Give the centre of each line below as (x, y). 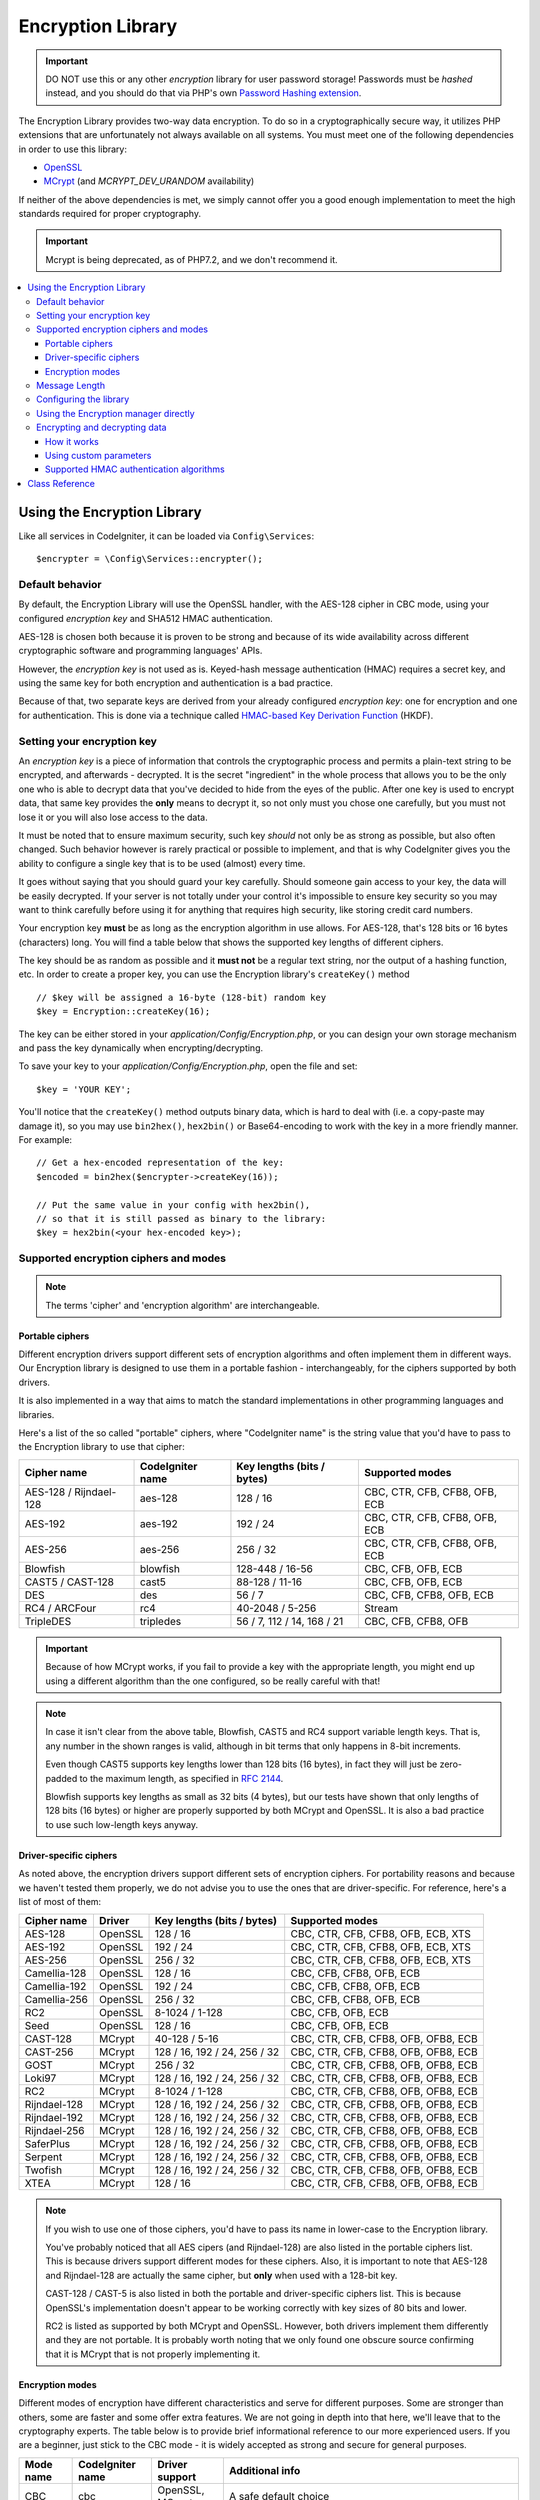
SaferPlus (47, 2144)
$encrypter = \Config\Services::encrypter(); (150, 558)
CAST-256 (49, 2052)
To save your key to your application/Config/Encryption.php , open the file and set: (188, 1066)
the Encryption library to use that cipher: (101, 1447)
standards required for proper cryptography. (110, 214)
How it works (72, 441)
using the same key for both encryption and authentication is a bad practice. (176, 683)
